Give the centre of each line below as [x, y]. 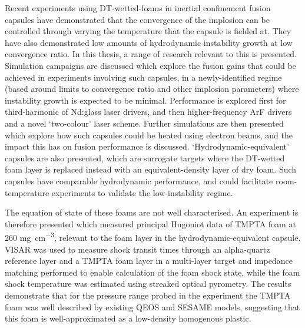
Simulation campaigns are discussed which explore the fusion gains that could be [150, 65]
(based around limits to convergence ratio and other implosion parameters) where [152, 89]
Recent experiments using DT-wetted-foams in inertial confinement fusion [138, 8]
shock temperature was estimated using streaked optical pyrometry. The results [148, 284]
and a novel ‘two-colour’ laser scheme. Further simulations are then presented [144, 123]
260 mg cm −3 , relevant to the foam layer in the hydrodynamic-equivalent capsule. [153, 236]
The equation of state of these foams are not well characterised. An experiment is [152, 212]
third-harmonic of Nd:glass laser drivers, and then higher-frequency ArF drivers [148, 112]
